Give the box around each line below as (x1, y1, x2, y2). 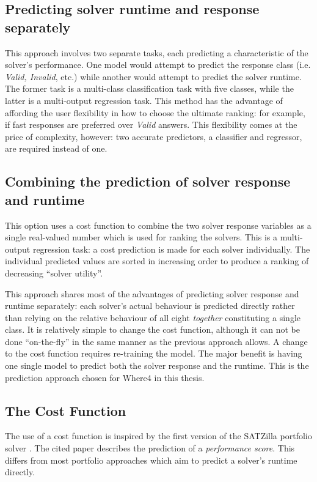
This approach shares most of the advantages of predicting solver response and (5, 287, 299, 300)
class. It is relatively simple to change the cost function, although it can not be (5, 323, 301, 336)
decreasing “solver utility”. (5, 266, 103, 279)
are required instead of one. (5, 142, 107, 155)
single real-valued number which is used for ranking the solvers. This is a (5, 231, 277, 243)
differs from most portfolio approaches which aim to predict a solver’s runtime (5, 453, 297, 466)
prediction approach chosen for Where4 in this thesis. (5, 371, 205, 384)
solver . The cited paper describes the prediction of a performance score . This (5, 442, 295, 454)
